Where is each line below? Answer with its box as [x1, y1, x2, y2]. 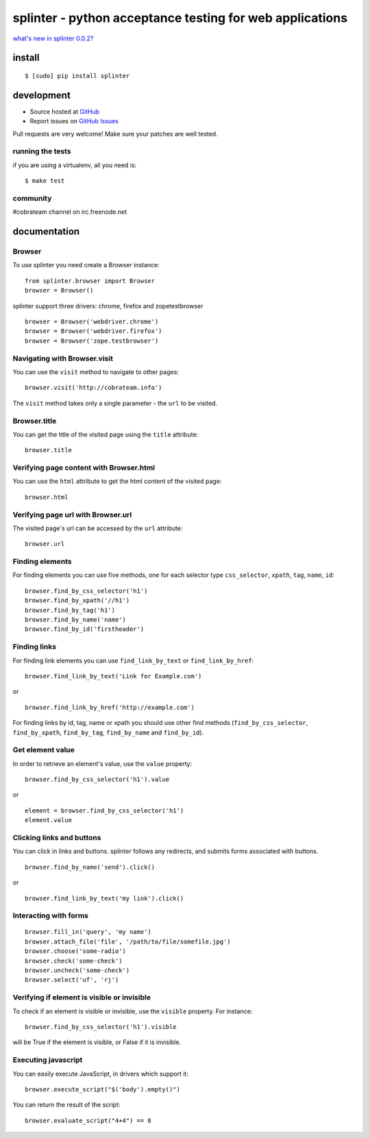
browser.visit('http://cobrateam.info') [25, 384, 162, 392]
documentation [12, 226, 80, 238]
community [12, 193, 52, 203]
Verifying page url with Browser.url [12, 510, 132, 519]
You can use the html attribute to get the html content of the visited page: [12, 477, 222, 486]
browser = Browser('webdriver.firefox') [25, 327, 162, 335]
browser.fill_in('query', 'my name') [25, 928, 152, 936]
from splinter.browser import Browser [25, 277, 156, 284]
